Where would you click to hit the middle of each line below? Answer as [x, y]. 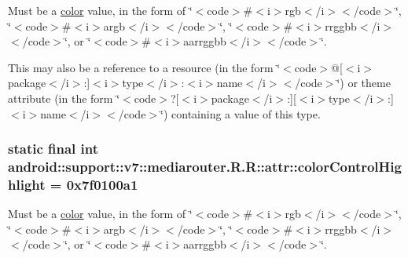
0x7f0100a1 [102, 184]
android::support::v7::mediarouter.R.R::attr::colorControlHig [205, 166]
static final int [53, 149]
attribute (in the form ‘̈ [64, 98]
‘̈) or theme [364, 83]
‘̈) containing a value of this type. [241, 113]
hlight [27, 184]
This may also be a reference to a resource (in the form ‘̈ [144, 67]
